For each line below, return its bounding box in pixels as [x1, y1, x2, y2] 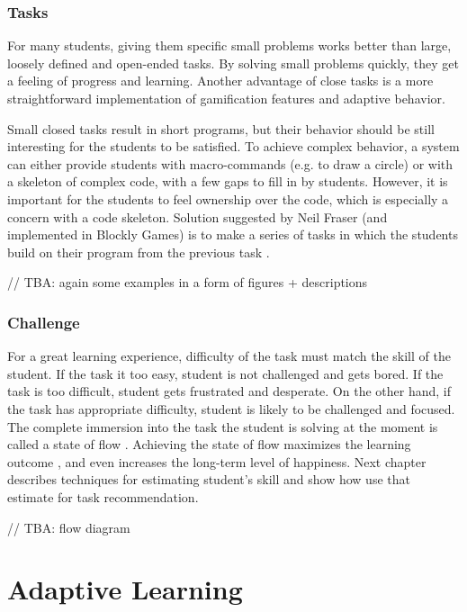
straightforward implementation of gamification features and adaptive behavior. [7, 89, 445, 107]
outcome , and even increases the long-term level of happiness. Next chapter [7, 452, 427, 471]
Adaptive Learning [7, 571, 243, 607]
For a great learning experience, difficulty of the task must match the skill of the [7, 346, 451, 365]
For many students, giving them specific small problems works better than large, [7, 36, 452, 55]
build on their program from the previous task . [7, 242, 270, 261]
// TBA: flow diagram [7, 517, 130, 536]
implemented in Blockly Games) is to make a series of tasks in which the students [7, 225, 458, 244]
